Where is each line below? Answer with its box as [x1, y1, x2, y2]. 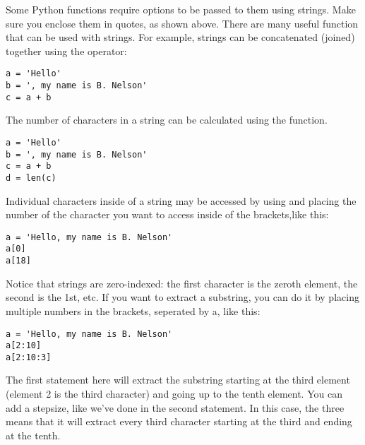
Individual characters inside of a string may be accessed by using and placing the [6, 193, 357, 208]
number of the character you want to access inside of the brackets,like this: [6, 207, 329, 222]
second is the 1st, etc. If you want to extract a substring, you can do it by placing [6, 290, 359, 304]
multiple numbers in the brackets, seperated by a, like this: [6, 303, 261, 318]
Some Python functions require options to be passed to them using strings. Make [6, 2, 356, 16]
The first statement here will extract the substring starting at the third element [6, 372, 350, 387]
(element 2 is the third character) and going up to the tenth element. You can [6, 386, 342, 401]
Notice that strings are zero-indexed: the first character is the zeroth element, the [6, 275, 358, 290]
